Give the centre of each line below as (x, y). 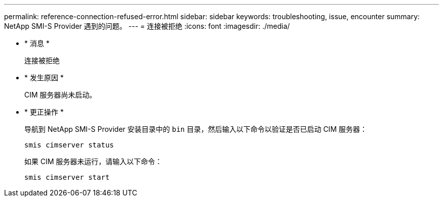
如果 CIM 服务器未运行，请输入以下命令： (93, 161)
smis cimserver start (67, 177)
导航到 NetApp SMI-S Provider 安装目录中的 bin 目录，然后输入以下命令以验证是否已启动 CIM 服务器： (196, 129)
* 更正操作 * (44, 112)
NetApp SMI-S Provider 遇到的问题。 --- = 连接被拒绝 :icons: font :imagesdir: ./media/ (147, 26)
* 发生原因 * (44, 78)
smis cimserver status (69, 145)
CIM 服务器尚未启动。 (60, 95)
